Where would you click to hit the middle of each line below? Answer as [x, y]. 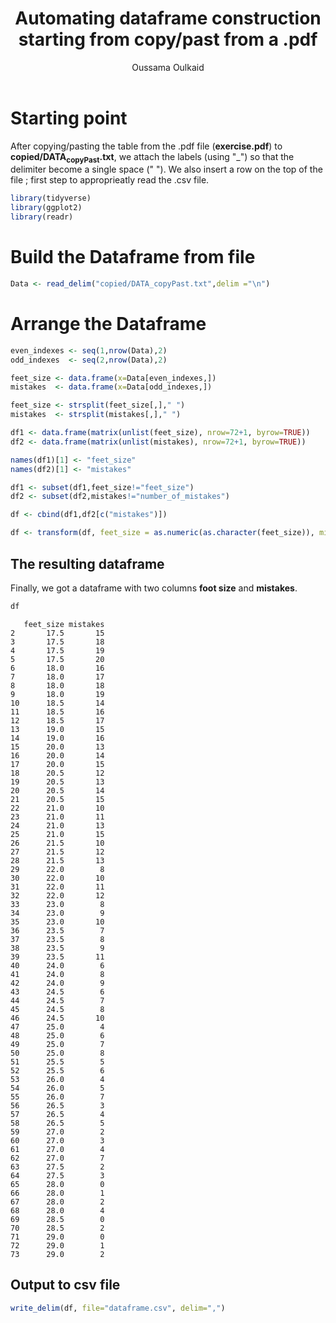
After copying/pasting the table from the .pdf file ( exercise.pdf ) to [146, 146]
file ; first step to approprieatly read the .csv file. [110, 180]
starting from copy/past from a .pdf [168, 39]
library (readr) [42, 217]
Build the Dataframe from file [133, 257]
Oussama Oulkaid [168, 67]
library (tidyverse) [51, 198]
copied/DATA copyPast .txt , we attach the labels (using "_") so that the [152, 157]
